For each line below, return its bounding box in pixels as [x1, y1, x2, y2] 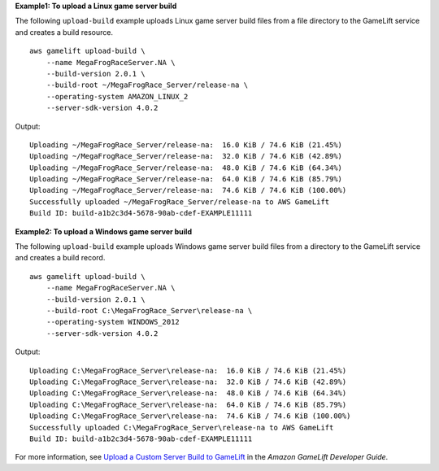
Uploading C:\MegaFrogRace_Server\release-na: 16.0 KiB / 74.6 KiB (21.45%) [29, 366, 347, 375]
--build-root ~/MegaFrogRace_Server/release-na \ [46, 81, 248, 89]
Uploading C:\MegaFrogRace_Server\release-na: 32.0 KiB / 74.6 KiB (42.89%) [29, 377, 347, 386]
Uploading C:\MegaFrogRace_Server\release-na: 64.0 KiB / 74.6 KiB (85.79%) [29, 399, 347, 409]
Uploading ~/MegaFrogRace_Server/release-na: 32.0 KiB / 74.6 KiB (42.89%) [29, 151, 343, 161]
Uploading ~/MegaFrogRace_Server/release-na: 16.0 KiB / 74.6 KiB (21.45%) [29, 140, 343, 150]
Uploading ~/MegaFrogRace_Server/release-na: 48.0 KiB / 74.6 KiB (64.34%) [29, 163, 343, 172]
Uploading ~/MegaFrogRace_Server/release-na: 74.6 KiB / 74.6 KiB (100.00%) [29, 185, 347, 195]
